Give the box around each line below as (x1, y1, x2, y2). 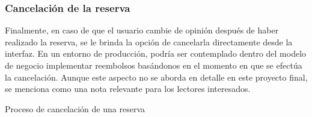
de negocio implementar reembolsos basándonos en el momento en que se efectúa (5, 59, 302, 71)
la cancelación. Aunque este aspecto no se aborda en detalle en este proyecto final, (5, 70, 308, 83)
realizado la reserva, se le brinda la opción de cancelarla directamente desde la (5, 35, 293, 48)
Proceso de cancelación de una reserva (5, 102, 145, 115)
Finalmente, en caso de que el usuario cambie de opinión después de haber (5, 24, 279, 36)
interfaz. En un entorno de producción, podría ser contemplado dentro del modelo (5, 47, 307, 60)
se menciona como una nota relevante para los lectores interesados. (5, 82, 251, 95)
